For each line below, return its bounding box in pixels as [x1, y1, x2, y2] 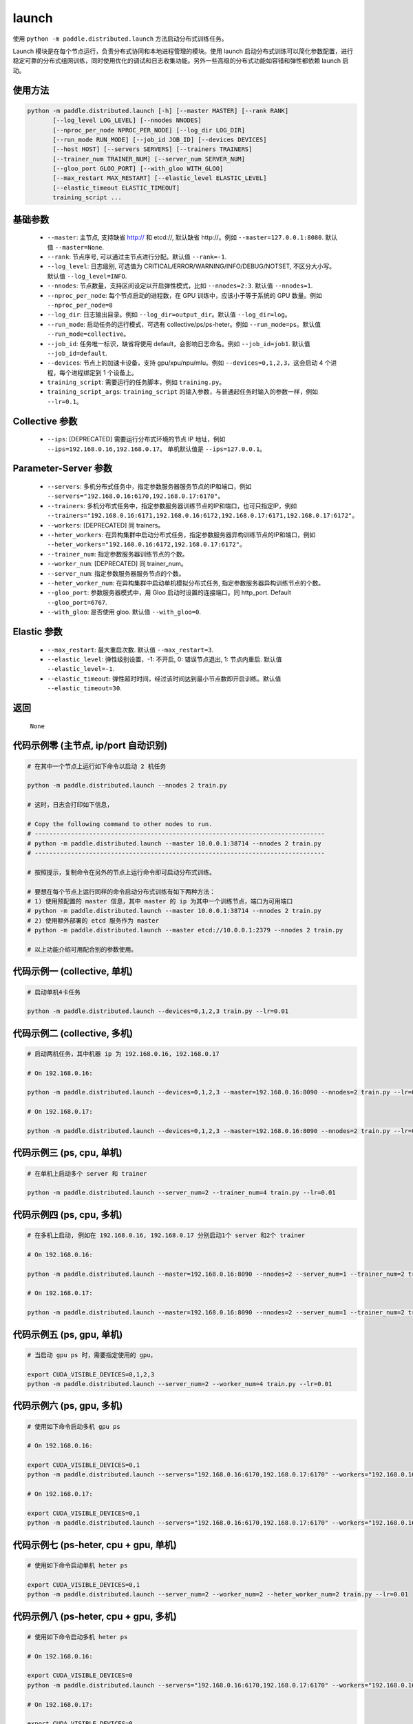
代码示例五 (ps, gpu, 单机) [12, 1328, 123, 1341]
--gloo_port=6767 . [47, 598, 107, 606]
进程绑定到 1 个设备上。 [71, 368, 138, 377]
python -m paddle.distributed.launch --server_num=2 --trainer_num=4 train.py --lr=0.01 [27, 1189, 337, 1196]
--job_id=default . [47, 349, 107, 357]
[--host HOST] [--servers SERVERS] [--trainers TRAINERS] [52, 146, 253, 153]
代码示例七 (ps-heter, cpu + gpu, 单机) [12, 1538, 177, 1551]
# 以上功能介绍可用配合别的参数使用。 [27, 945, 138, 953]
